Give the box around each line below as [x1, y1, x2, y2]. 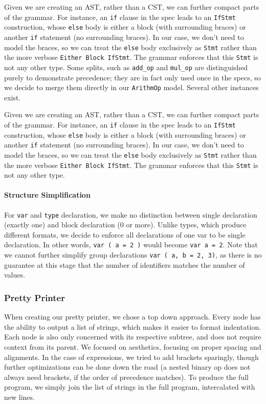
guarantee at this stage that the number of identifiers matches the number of [4, 259, 245, 270]
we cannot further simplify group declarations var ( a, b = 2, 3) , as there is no [4, 249, 262, 260]
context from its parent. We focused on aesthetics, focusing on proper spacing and [4, 341, 261, 352]
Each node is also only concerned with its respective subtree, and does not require [4, 331, 261, 342]
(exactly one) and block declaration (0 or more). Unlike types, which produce [4, 219, 247, 230]
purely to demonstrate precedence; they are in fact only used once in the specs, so [4, 72, 261, 82]
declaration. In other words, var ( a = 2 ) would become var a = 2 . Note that [4, 239, 258, 250]
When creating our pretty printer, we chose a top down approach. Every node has [4, 311, 261, 322]
